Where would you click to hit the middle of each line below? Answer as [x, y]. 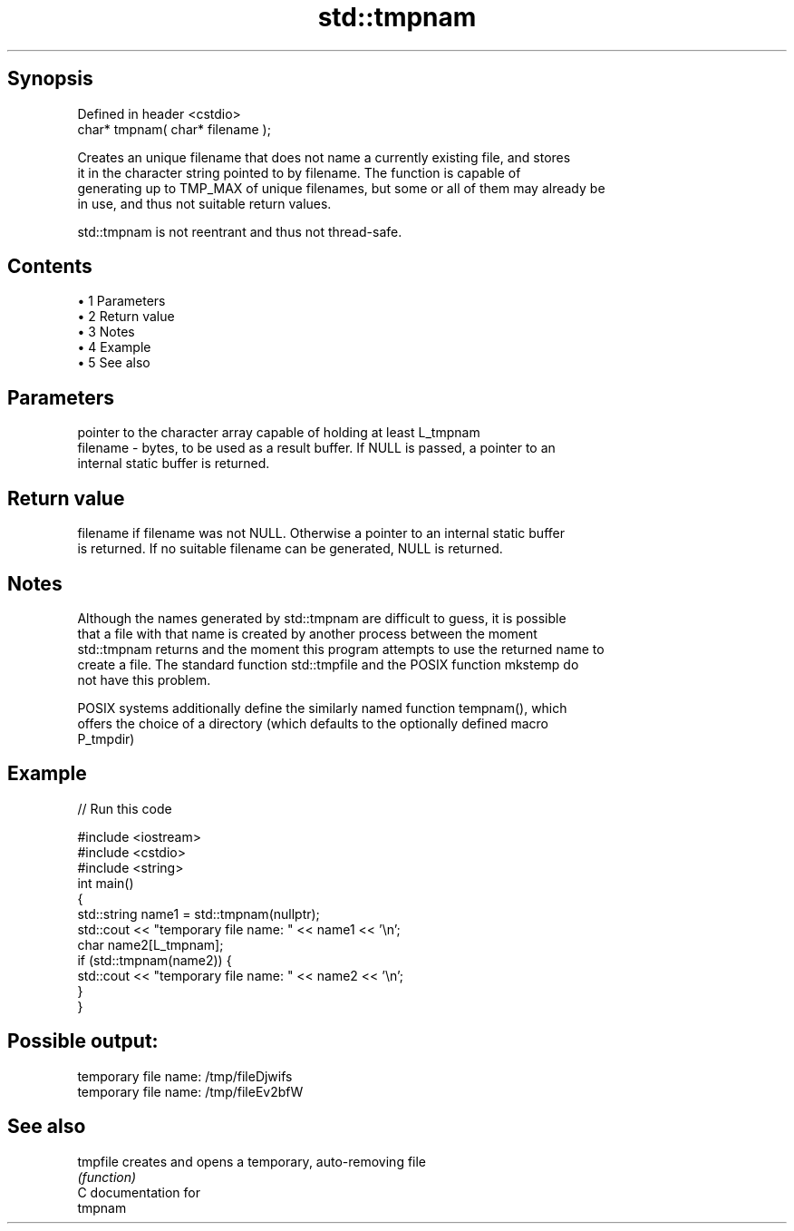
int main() [106, 883]
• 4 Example [114, 347]
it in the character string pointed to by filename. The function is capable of [299, 172]
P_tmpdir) [106, 738]
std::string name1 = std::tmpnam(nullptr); [198, 913]
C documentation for [139, 1192]
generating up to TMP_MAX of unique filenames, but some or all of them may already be [341, 188]
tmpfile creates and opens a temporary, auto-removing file [252, 1161]
